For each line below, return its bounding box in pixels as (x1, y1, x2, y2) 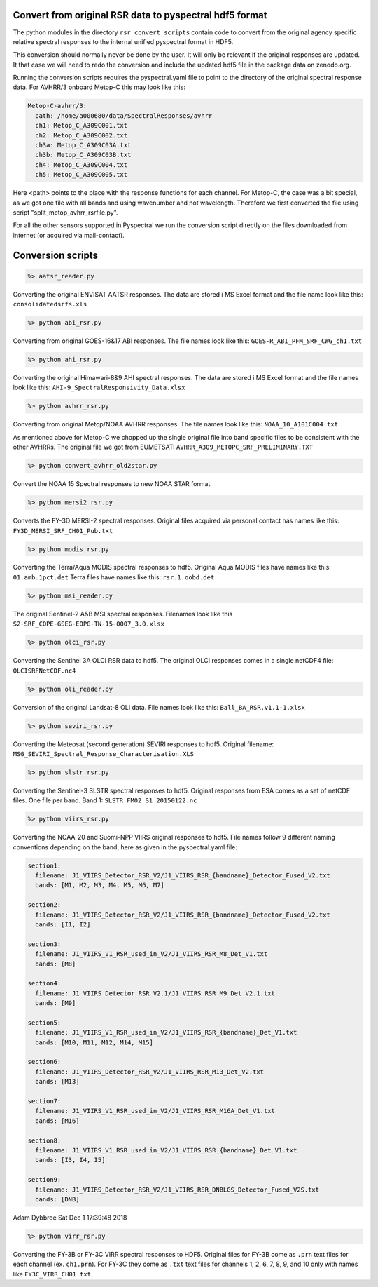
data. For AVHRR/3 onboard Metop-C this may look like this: (13, 83, 185, 91)
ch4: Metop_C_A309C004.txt (35, 161, 128, 168)
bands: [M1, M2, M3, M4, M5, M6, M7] (35, 881, 164, 889)
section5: (27, 1018, 62, 1027)
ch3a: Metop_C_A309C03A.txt (35, 141, 132, 149)
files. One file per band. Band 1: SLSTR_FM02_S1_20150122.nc (13, 796, 197, 804)
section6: (27, 1058, 62, 1066)
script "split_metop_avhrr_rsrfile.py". (13, 208, 118, 217)
